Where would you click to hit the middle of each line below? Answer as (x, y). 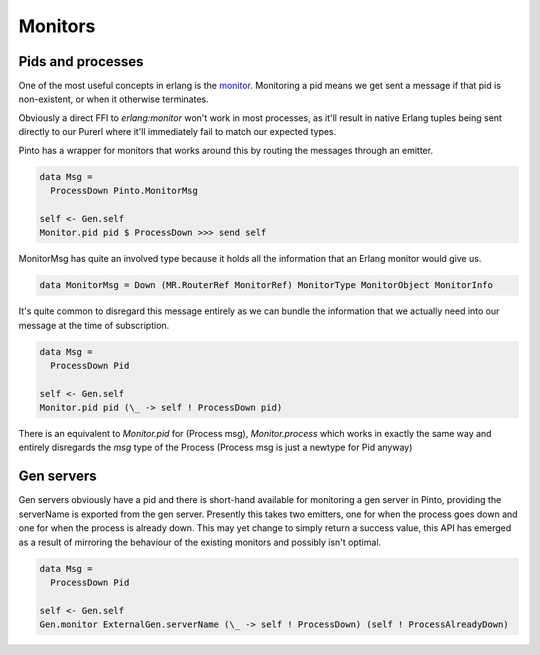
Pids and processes (81, 61)
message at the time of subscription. (94, 325)
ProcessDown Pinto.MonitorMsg (124, 190)
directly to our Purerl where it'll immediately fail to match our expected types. (177, 132)
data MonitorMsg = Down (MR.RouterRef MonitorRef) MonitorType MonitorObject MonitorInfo (266, 285)
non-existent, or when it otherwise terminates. (113, 99)
